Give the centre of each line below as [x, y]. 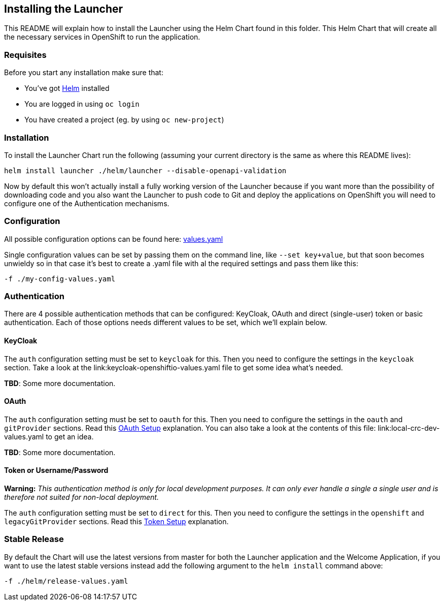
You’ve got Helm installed [67, 88]
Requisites [25, 55]
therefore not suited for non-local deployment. [81, 497]
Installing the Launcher [64, 9]
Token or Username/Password [56, 470]
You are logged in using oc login [82, 104]
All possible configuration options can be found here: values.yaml [114, 239]
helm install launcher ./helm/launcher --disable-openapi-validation [145, 170]
